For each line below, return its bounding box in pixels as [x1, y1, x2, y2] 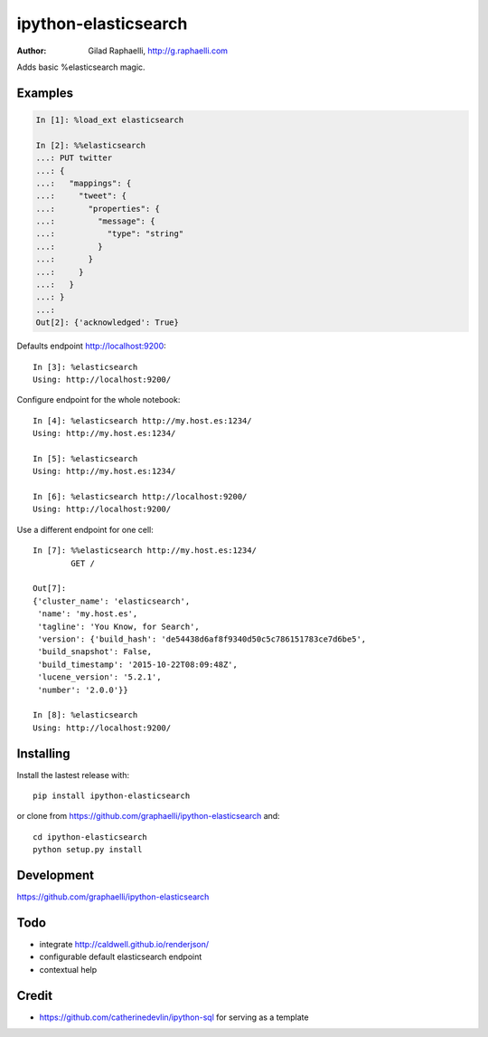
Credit [16, 987, 53, 1004]
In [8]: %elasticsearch [33, 710, 138, 720]
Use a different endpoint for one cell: [16, 524, 154, 535]
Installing [16, 746, 71, 761]
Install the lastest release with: [16, 769, 130, 780]
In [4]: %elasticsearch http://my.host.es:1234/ [33, 415, 252, 425]
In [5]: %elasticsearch [33, 453, 138, 463]
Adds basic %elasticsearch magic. [16, 62, 145, 72]
